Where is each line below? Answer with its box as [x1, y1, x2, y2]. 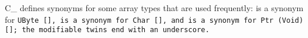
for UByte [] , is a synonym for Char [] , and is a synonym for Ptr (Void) [5, 13, 304, 25]
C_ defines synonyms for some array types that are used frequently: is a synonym [5, 2, 304, 13]
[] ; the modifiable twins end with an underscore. [5, 26, 210, 34]
